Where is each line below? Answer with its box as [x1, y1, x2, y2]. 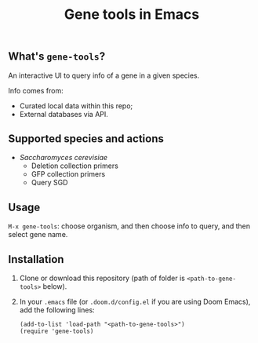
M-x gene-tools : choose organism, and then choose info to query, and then [8, 221, 251, 231]
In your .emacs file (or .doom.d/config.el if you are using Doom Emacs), [19, 297, 251, 307]
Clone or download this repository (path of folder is [19, 273, 186, 283]
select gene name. [8, 230, 68, 239]
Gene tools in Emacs [64, 5, 200, 24]
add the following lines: [19, 305, 96, 315]
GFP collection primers [31, 170, 106, 179]
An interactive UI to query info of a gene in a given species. [8, 71, 200, 80]
